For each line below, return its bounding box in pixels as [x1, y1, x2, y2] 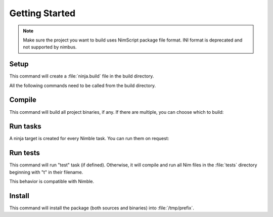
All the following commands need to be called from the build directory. [9, 82, 156, 89]
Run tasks [9, 122, 41, 131]
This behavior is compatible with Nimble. [9, 179, 95, 185]
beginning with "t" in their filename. [9, 169, 83, 175]
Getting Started [9, 8, 76, 19]
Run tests [9, 149, 40, 157]
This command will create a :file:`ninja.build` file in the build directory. [9, 73, 154, 79]
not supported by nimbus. [23, 44, 77, 50]
